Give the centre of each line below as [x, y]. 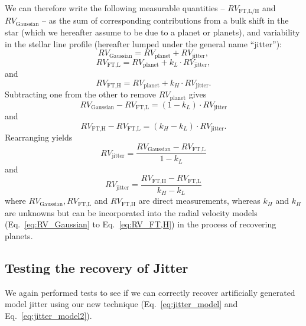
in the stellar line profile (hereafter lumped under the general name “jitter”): [143, 43]
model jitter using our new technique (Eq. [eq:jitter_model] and [121, 304]
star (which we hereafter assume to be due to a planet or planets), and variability [152, 32]
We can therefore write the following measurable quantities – [115, 8]
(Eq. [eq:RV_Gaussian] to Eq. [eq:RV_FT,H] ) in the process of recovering [141, 224]
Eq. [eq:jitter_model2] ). [48, 315]
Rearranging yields [39, 137]
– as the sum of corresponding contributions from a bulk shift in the [165, 20]
